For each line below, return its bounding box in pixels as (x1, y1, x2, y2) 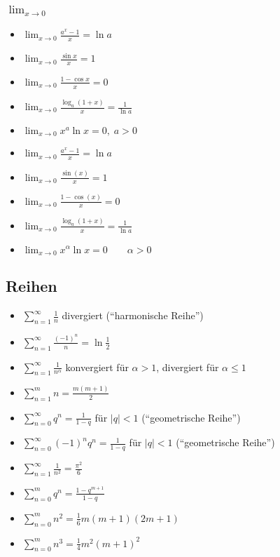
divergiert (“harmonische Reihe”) (62, 308, 204, 323)
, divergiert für (156, 359, 219, 374)
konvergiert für (65, 359, 129, 374)
